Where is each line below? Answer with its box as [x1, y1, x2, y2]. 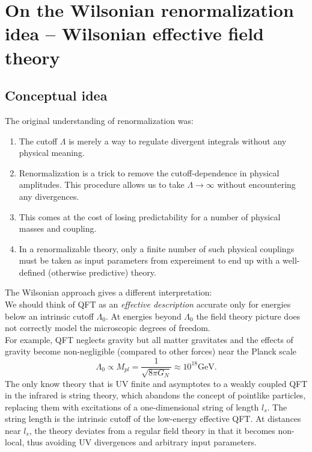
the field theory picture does [196, 309, 301, 322]
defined [19, 265, 46, 278]
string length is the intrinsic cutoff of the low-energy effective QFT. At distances [5, 412, 301, 425]
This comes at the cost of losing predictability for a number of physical [19, 210, 281, 223]
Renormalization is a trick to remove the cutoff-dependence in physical [19, 166, 280, 179]
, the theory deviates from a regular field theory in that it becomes [29, 424, 275, 436]
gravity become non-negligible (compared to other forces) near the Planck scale [5, 345, 297, 358]
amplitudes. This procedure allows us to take [19, 178, 185, 191]
